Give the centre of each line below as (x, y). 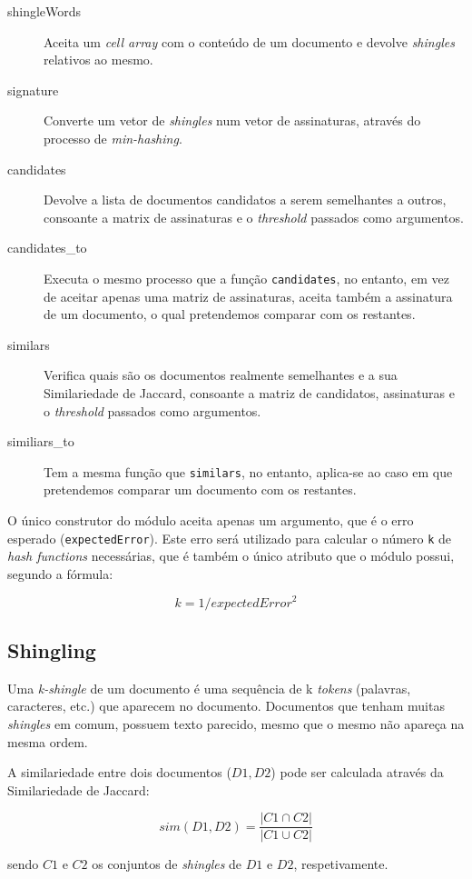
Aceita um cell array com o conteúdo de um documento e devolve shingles (249, 41)
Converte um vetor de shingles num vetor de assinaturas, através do (232, 120)
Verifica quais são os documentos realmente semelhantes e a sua (221, 375)
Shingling (52, 649)
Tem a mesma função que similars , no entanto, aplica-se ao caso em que (248, 471)
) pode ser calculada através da (357, 772)
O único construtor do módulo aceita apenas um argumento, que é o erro (211, 520)
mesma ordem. (48, 741)
